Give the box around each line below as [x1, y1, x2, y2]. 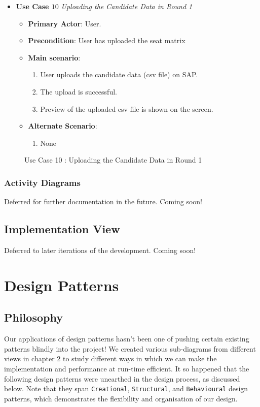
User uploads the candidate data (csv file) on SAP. [40, 69, 198, 80]
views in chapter [4, 353, 55, 364]
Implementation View [4, 221, 120, 237]
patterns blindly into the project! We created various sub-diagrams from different [4, 343, 256, 354]
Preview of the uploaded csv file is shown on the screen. [40, 103, 213, 114]
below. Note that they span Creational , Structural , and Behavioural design [4, 383, 248, 394]
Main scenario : [28, 52, 81, 62]
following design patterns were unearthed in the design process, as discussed [4, 373, 240, 384]
